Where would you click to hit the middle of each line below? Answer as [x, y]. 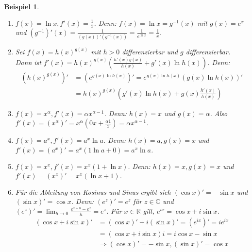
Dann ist [28, 62]
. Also [219, 113]
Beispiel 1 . [22, 6]
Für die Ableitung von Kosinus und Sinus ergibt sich [93, 192]
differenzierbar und [150, 52]
